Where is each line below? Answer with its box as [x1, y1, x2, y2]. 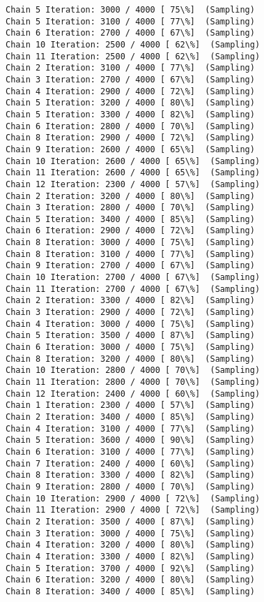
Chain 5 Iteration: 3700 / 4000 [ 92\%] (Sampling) [6, 563, 255, 573]
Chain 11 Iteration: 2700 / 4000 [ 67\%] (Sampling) [6, 284, 261, 294]
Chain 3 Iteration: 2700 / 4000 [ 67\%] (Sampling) [6, 74, 255, 85]
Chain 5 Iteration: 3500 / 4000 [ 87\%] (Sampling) [6, 330, 255, 341]
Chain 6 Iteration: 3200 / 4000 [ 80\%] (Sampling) [6, 575, 255, 585]
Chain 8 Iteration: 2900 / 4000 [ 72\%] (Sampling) [6, 133, 255, 143]
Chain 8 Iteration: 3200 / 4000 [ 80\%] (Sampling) [6, 353, 255, 364]
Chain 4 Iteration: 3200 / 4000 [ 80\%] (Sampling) [6, 540, 255, 550]
